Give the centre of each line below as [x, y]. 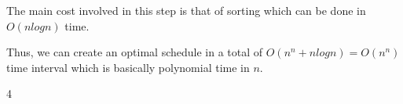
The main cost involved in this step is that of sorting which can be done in [186, 10]
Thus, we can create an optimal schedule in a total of [135, 52]
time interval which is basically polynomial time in [128, 67]
